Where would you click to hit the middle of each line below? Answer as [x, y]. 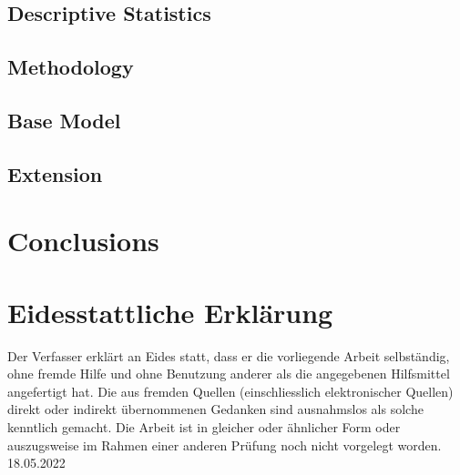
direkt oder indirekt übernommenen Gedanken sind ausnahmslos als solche [215, 409]
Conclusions [83, 241]
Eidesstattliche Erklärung [170, 312]
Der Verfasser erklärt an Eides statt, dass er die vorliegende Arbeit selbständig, [229, 355]
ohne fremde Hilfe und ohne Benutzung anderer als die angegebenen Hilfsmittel [229, 374]
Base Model [64, 120]
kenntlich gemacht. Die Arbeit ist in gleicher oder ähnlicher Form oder [204, 427]
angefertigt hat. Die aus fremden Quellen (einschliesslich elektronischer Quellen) [230, 391]
